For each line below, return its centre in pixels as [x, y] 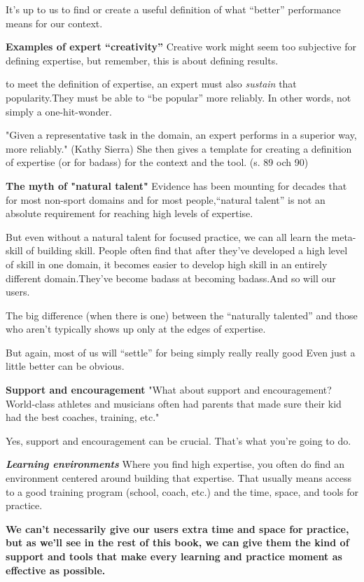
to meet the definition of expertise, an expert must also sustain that [151, 84]
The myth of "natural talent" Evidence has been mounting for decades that [176, 185]
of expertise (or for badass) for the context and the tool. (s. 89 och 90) [157, 162]
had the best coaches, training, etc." [83, 417]
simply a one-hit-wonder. [59, 111]
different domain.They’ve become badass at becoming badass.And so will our [171, 278]
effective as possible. [56, 570]
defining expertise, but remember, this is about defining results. [142, 60]
